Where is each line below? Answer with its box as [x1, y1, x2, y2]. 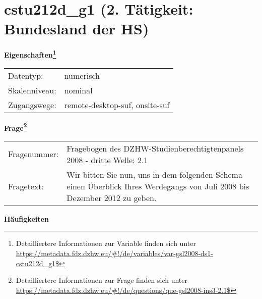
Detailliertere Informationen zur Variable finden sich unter [16, 238, 196, 248]
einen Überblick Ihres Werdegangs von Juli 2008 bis [67, 180, 249, 192]
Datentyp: [8, 69, 43, 81]
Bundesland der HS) [4, 18, 149, 39]
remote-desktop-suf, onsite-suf [64, 98, 170, 111]
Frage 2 [4, 121, 27, 133]
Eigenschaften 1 [4, 48, 56, 60]
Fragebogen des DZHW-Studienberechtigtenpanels [67, 142, 244, 154]
